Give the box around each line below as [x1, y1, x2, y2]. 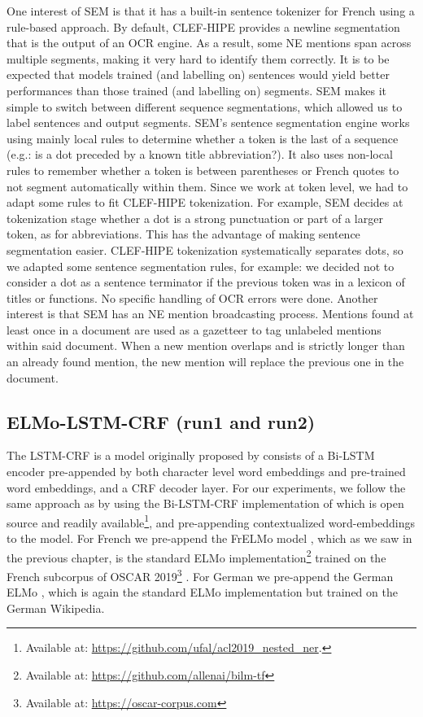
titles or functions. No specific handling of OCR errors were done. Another [7, 289, 378, 306]
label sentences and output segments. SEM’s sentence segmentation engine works [7, 114, 410, 131]
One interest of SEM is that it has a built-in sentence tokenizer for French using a [7, 2, 415, 19]
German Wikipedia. [7, 599, 105, 616]
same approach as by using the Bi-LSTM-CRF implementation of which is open [7, 495, 404, 512]
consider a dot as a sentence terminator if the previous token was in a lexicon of [7, 273, 405, 291]
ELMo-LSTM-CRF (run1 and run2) [7, 409, 316, 434]
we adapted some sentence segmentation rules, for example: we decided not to [7, 257, 395, 274]
